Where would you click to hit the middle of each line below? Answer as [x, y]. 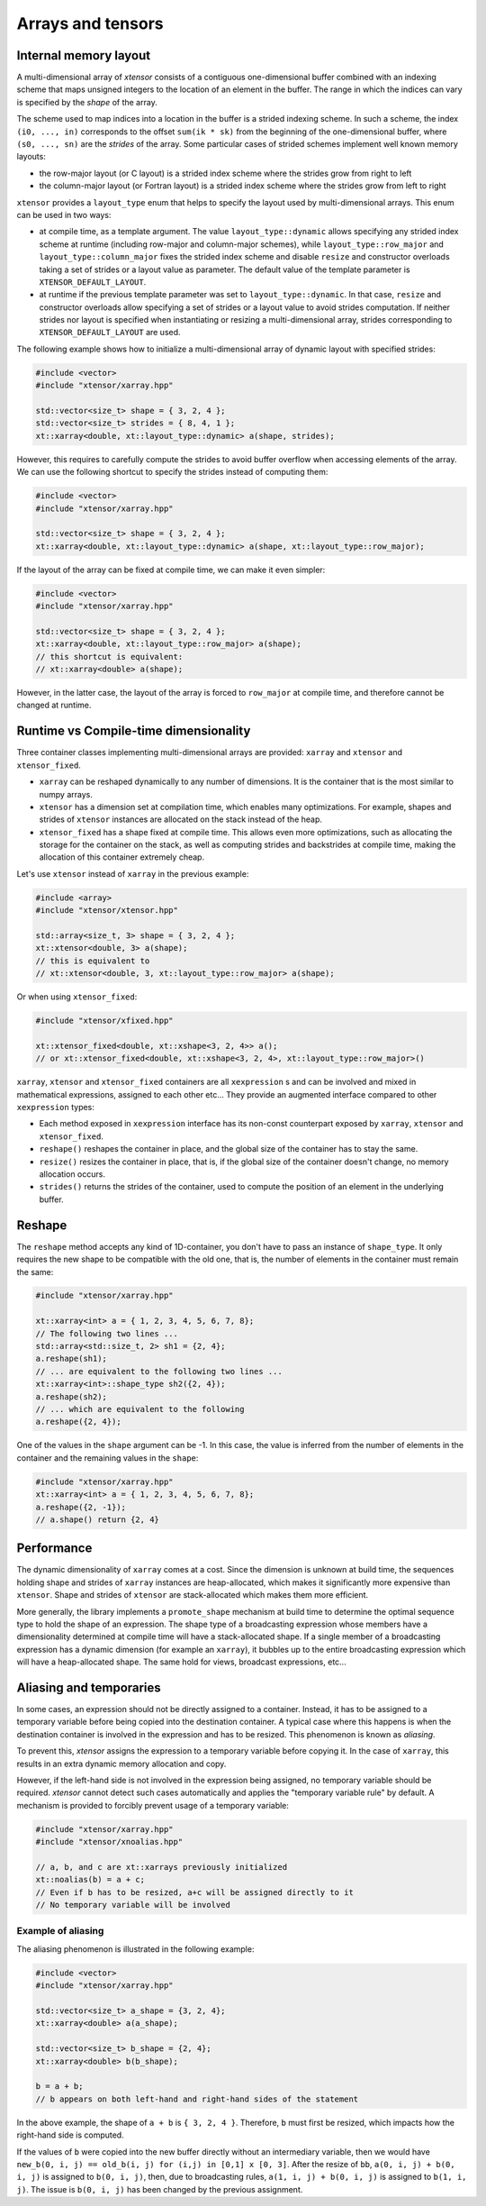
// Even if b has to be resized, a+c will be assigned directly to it [195, 1892]
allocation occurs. [72, 1174]
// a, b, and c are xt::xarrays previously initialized [162, 1867]
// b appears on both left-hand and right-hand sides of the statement [197, 2099]
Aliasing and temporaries [89, 1687]
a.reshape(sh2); [72, 1396]
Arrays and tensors [90, 23]
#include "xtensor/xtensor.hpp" [107, 911]
